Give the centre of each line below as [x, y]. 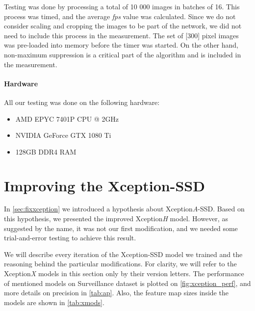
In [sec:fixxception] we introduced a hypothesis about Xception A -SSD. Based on [124, 209]
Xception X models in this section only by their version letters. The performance [124, 273]
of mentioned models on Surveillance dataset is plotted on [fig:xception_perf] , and [127, 283]
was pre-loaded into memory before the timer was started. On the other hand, [121, 45]
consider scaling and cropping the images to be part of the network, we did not [123, 26]
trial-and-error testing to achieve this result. [70, 238]
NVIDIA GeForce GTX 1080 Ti [63, 135]
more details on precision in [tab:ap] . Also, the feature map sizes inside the [116, 293]
